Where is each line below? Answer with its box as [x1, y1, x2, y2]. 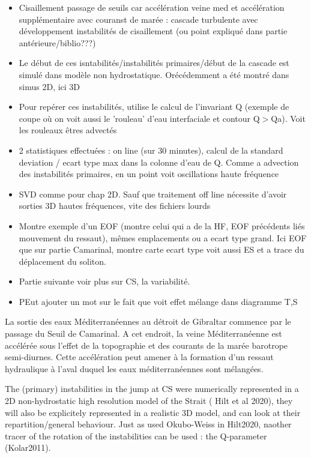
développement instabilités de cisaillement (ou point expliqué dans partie [19, 25, 288, 37]
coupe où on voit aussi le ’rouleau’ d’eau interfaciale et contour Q [19, 112, 260, 124]
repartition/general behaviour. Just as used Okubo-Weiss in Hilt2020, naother [5, 418, 292, 430]
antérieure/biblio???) [19, 36, 96, 49]
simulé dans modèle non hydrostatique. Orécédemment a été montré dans [19, 68, 289, 80]
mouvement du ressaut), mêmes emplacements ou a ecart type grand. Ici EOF [19, 231, 307, 244]
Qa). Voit [271, 112, 306, 124]
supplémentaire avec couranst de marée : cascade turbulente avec [19, 13, 258, 25]
